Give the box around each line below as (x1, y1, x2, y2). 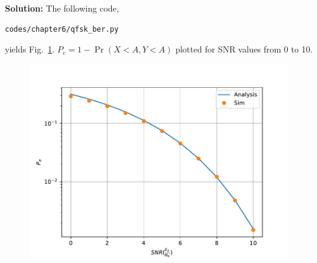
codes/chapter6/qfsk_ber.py (5, 24, 119, 34)
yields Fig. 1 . (5, 43, 55, 56)
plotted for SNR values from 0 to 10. (175, 43, 313, 56)
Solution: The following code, (5, 2, 119, 14)
